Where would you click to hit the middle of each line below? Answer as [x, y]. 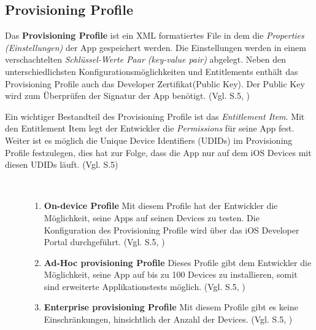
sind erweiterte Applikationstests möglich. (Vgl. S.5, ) [145, 286]
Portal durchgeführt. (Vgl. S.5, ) [104, 242]
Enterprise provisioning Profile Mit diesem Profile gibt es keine [171, 307]
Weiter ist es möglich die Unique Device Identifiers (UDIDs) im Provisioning [149, 140]
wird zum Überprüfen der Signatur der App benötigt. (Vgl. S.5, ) [127, 96]
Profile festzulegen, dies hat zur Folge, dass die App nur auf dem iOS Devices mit [158, 152]
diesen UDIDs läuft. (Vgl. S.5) [62, 164]
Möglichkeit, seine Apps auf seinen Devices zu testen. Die [152, 217]
